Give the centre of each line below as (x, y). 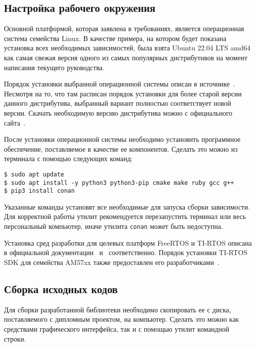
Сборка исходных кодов (61, 288)
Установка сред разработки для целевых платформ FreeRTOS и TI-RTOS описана (128, 242)
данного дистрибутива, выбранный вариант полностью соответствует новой (118, 103)
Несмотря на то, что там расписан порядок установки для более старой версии (123, 93)
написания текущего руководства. (54, 67)
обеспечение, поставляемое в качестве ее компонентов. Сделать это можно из (121, 149)
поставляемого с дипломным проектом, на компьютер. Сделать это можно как (122, 319)
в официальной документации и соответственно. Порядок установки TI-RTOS (126, 252)
